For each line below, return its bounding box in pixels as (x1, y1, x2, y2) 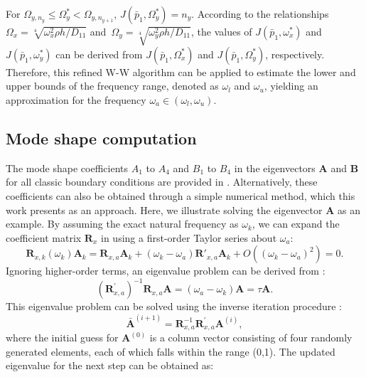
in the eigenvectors (234, 160, 316, 175)
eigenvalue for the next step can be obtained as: (6, 358, 214, 373)
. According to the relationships (191, 6, 329, 21)
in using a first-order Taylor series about (101, 230, 277, 245)
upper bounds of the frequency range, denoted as (6, 78, 219, 93)
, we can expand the (252, 216, 340, 231)
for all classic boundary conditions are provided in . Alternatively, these (6, 174, 318, 189)
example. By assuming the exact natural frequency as (6, 216, 239, 231)
